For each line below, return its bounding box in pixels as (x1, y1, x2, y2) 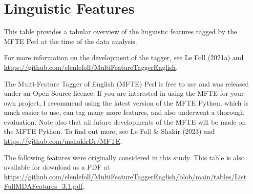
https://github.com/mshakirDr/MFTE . (4, 136, 122, 146)
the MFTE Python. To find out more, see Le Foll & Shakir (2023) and (4, 126, 215, 136)
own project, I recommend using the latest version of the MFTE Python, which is (4, 97, 249, 108)
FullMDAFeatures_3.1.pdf (4, 181, 83, 191)
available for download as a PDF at (4, 162, 110, 172)
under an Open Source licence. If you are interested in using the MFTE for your (4, 88, 244, 98)
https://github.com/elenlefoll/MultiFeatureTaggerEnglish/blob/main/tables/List (4, 171, 247, 181)
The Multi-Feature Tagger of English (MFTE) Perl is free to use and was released (4, 78, 249, 88)
